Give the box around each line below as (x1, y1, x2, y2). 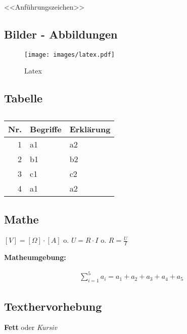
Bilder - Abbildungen (4, 26, 118, 42)
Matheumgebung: (4, 252, 66, 263)
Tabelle (4, 90, 43, 106)
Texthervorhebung (4, 298, 102, 314)
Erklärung (69, 123, 111, 135)
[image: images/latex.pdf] (24, 51, 115, 58)
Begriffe (30, 123, 62, 135)
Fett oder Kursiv (4, 322, 57, 332)
